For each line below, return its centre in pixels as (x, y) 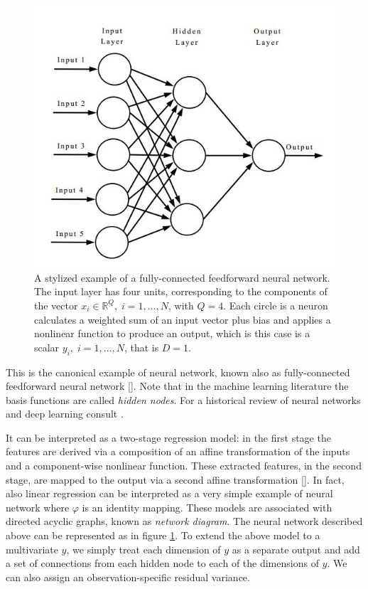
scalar (47, 347)
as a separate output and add (296, 549)
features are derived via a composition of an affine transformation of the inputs (178, 451)
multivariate (32, 549)
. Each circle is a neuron (276, 305)
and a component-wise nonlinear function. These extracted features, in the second (184, 466)
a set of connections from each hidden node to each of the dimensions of (162, 563)
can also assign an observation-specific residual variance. (128, 577)
